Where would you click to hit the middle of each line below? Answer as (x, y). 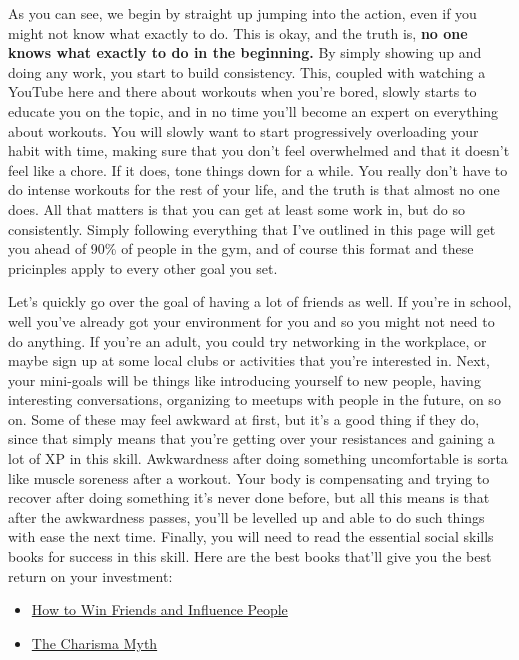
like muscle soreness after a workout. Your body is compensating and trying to (249, 477)
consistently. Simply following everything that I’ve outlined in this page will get (252, 228)
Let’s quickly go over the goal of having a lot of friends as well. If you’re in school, (260, 301)
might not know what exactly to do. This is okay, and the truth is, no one (238, 32)
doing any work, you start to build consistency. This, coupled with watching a (247, 71)
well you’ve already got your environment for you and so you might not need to (251, 320)
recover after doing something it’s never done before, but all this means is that (249, 497)
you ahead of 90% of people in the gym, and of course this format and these (241, 248)
